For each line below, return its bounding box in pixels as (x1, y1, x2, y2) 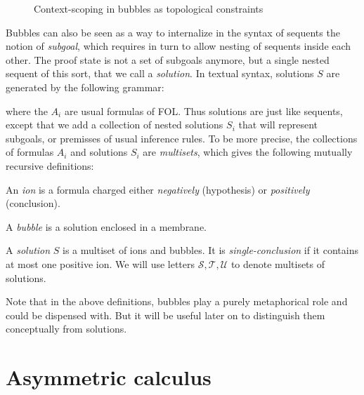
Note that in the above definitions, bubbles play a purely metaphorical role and (6, 294, 348, 309)
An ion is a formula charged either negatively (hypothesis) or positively (6, 182, 310, 196)
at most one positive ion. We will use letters (6, 256, 195, 271)
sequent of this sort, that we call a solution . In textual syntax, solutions (6, 66, 314, 81)
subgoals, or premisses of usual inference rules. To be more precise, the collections (6, 130, 358, 145)
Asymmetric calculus (6, 363, 212, 391)
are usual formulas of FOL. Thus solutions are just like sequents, (64, 103, 343, 118)
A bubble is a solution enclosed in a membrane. (6, 219, 207, 234)
